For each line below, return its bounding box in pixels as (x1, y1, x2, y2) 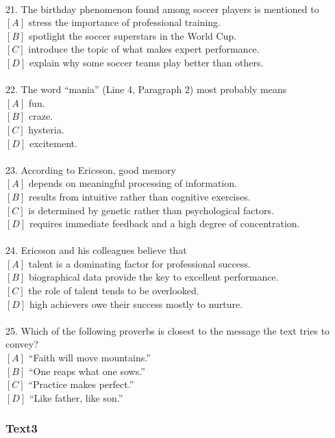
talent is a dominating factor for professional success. (28, 256, 251, 270)
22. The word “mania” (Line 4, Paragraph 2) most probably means (5, 82, 287, 96)
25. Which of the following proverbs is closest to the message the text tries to (5, 323, 330, 337)
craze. (28, 109, 53, 123)
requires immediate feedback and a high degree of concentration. (29, 216, 300, 231)
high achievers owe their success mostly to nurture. (29, 296, 243, 311)
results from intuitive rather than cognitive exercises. (28, 189, 251, 203)
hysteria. (28, 122, 64, 136)
